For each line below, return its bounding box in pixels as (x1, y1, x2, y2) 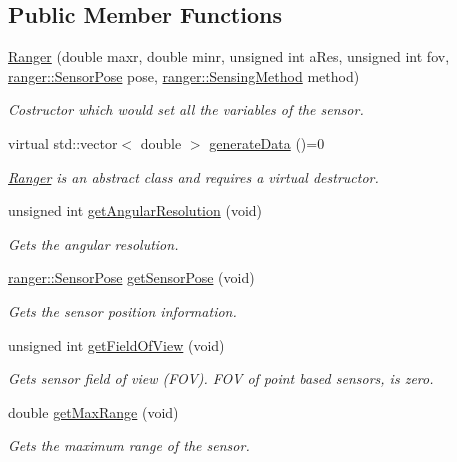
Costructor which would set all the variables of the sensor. (8, 99, 364, 120)
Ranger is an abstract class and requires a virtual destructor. (8, 166, 379, 187)
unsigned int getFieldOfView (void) (8, 334, 225, 355)
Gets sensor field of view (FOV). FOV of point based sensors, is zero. (8, 368, 434, 389)
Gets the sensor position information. (8, 300, 237, 321)
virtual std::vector (8, 132, 118, 153)
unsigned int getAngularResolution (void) (8, 200, 263, 221)
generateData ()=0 (209, 132, 325, 153)
